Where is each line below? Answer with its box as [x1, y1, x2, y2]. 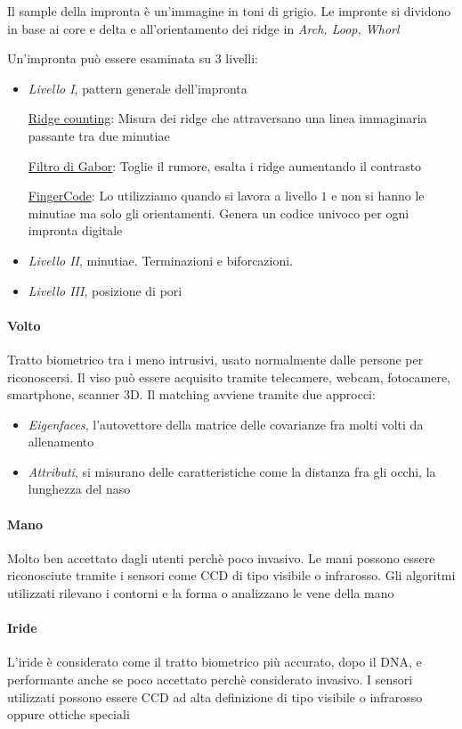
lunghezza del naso [28, 479, 131, 498]
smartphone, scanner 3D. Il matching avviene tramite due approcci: [7, 385, 376, 404]
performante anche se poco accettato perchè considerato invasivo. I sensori [7, 670, 413, 689]
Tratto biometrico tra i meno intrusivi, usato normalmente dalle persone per [7, 349, 424, 368]
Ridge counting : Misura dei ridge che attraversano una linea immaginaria [28, 109, 427, 127]
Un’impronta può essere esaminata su [7, 49, 212, 68]
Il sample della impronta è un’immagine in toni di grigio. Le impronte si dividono [7, 2, 451, 20]
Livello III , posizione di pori [28, 281, 182, 299]
